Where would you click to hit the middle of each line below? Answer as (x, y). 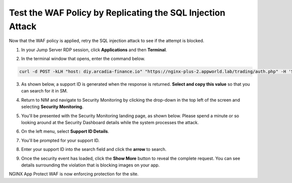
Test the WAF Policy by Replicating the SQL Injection (117, 13)
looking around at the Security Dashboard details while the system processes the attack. (110, 123)
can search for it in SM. (45, 91)
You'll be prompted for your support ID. (60, 140)
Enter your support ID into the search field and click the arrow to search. (94, 149)
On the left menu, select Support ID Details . (65, 131)
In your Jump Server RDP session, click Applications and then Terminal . (94, 50)
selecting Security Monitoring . (52, 107)
